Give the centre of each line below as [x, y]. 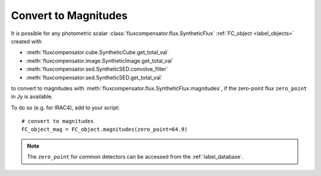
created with [26, 41]
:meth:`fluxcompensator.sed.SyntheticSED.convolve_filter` [97, 69]
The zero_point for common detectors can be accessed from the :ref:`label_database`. [135, 157]
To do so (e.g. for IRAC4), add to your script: [65, 108]
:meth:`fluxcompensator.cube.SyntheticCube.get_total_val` [97, 52]
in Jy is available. [32, 97]
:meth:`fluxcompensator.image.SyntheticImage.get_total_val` [100, 61]
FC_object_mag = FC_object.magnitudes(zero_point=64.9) [105, 130]
